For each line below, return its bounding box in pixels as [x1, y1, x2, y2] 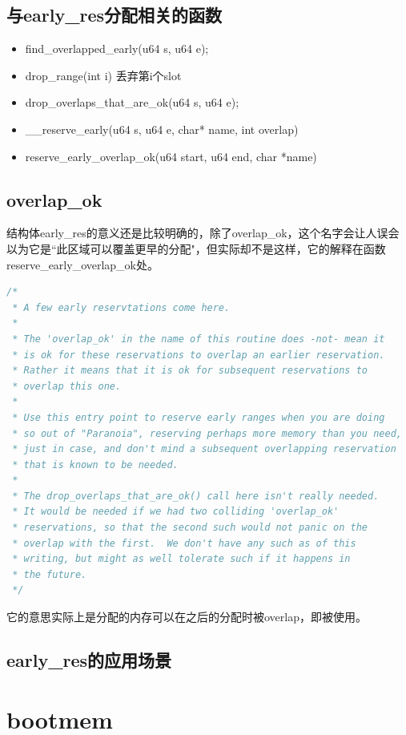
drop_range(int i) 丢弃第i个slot [25, 67, 182, 83]
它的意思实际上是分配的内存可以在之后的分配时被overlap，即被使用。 [6, 608, 367, 625]
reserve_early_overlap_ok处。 [6, 256, 159, 273]
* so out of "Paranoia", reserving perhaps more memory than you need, [12, 427, 402, 439]
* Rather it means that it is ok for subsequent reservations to [12, 365, 368, 377]
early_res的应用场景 [6, 648, 172, 672]
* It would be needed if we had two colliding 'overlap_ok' [12, 506, 340, 518]
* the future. [12, 568, 87, 580]
